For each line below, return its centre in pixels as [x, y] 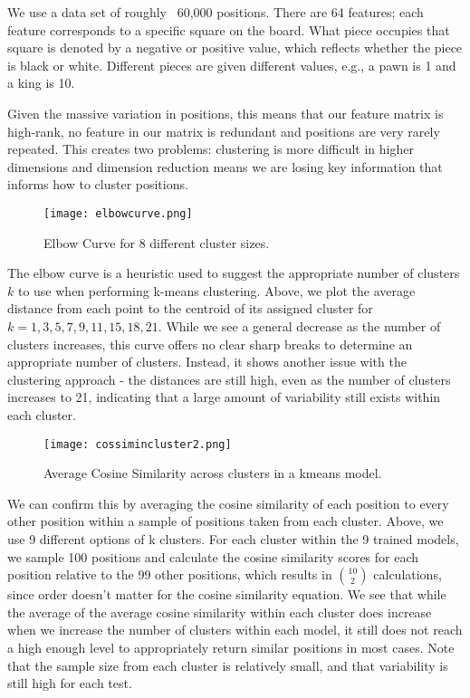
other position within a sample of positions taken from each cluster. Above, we [225, 521]
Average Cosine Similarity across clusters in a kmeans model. [213, 473]
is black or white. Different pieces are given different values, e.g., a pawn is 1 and [232, 65]
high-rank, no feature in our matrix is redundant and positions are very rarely [224, 131]
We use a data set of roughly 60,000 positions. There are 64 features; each [216, 12]
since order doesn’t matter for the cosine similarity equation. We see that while [227, 594]
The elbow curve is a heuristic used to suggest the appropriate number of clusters [234, 273]
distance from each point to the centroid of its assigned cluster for [190, 308]
